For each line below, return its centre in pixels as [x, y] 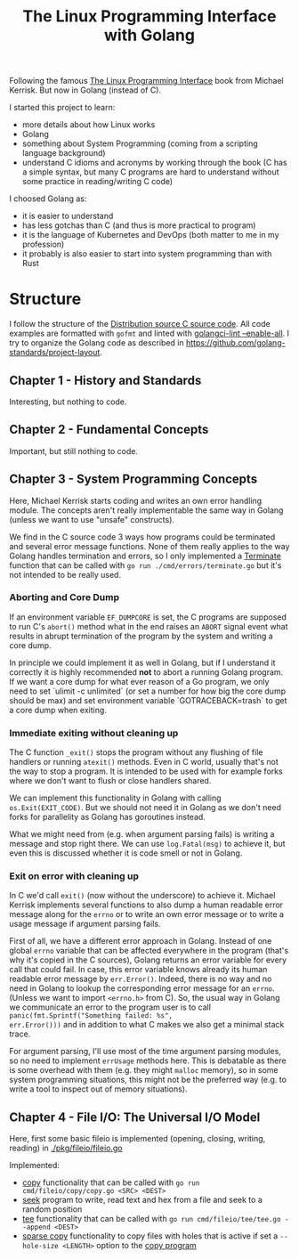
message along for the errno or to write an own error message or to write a [147, 914]
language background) [64, 153]
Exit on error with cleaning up [74, 876]
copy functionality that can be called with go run [111, 1182]
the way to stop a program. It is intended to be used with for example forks [146, 771]
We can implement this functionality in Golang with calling [115, 798]
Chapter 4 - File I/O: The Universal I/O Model [135, 1117]
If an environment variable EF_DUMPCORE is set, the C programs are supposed [148, 617]
